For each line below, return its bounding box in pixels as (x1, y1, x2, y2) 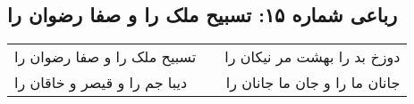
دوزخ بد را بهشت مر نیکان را (224, 46, 401, 68)
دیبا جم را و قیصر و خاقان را (14, 72, 188, 93)
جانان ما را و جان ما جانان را (225, 72, 401, 93)
